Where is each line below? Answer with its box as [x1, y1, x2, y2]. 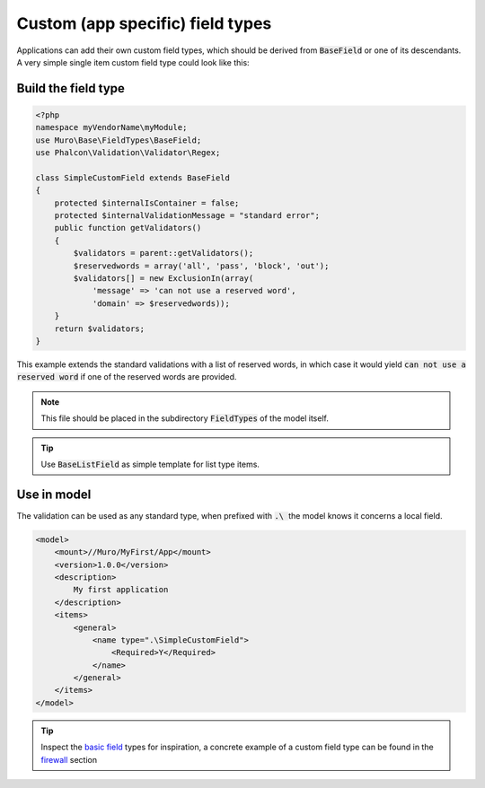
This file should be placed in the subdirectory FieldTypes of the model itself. [40, 413, 330, 424]
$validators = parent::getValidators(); [73, 248, 254, 258]
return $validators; [54, 323, 145, 334]
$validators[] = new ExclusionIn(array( [73, 274, 254, 284]
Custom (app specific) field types [16, 13, 272, 33]
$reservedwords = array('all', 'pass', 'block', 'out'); [73, 260, 330, 271]
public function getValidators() [54, 223, 202, 233]
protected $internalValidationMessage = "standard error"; [54, 211, 321, 221]
